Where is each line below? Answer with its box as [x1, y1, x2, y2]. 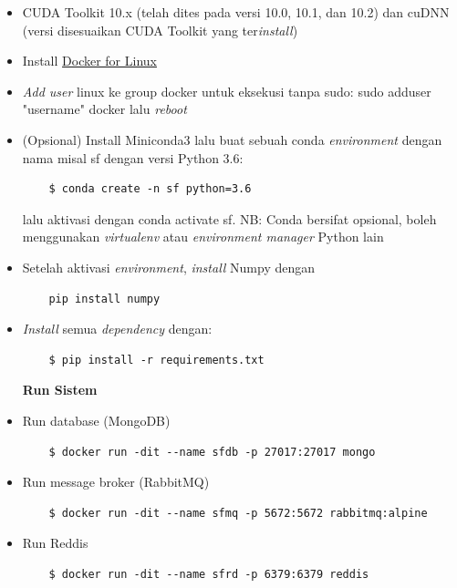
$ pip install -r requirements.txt [48, 353, 265, 366]
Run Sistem [22, 380, 98, 399]
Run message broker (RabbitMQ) [22, 472, 210, 491]
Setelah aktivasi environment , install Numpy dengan [22, 257, 316, 276]
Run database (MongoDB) [22, 410, 171, 429]
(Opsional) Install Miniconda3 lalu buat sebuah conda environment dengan [22, 129, 442, 149]
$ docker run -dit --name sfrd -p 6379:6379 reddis [48, 567, 369, 581]
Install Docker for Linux [22, 51, 157, 70]
